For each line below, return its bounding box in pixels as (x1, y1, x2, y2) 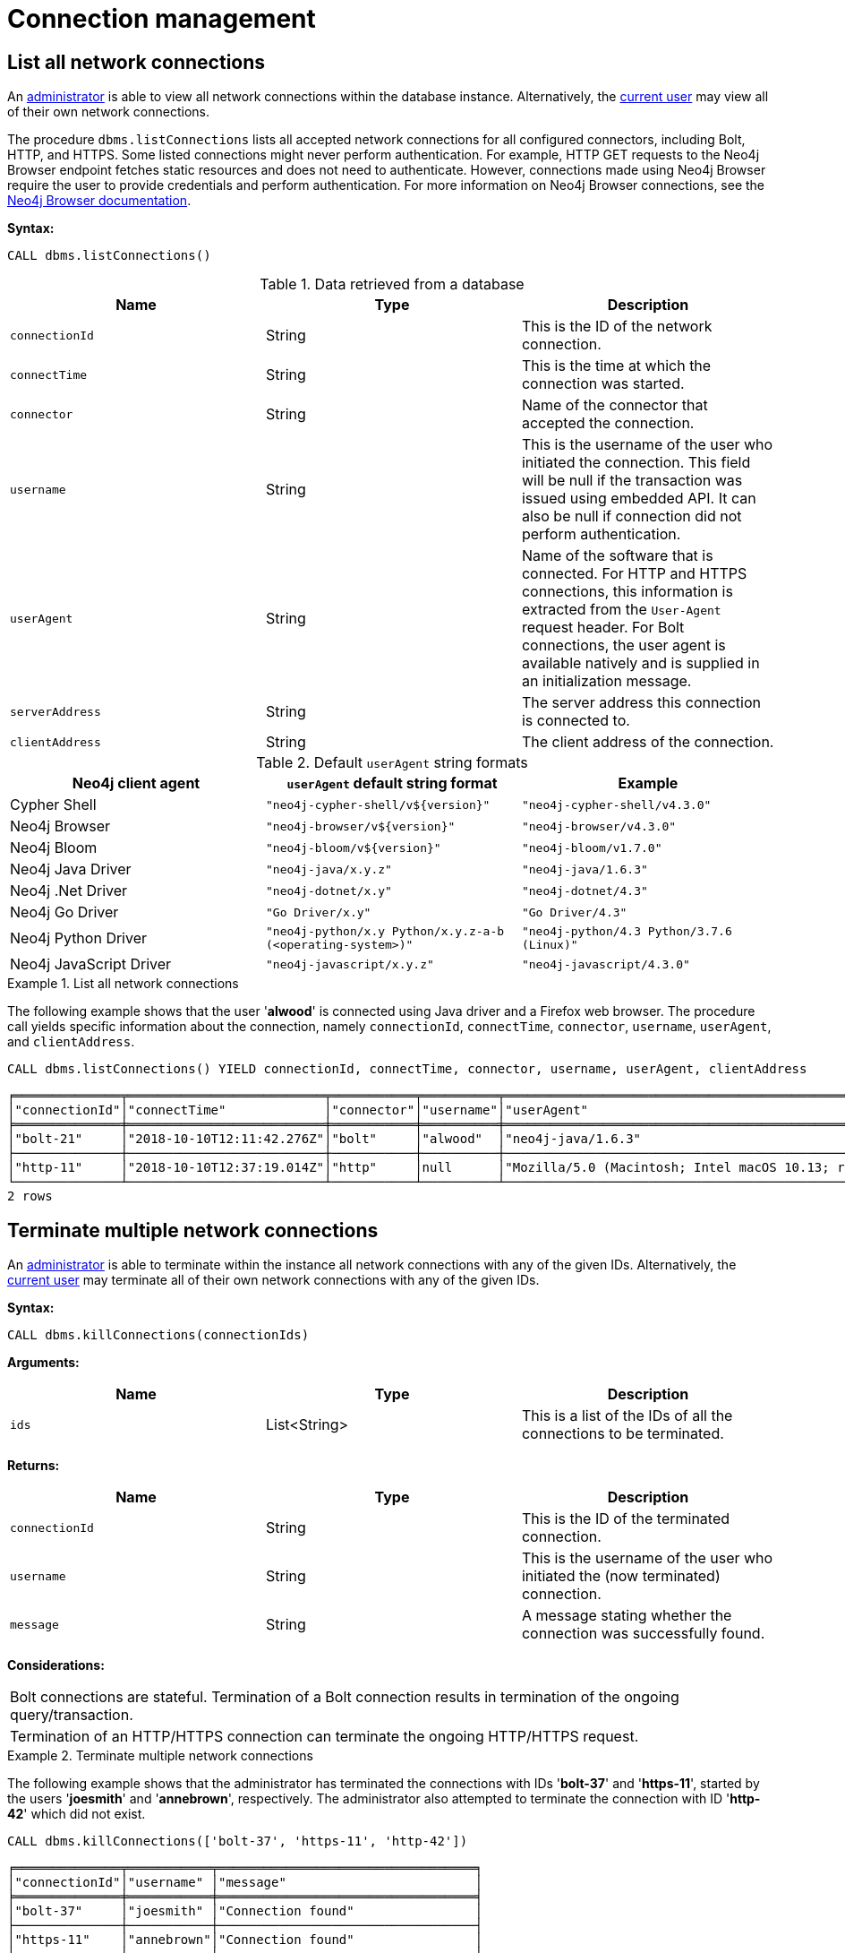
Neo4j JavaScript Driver (10, 955, 172, 974)
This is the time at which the (521, 357, 712, 375)
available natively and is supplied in (521, 654, 760, 673)
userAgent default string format (286, 774, 498, 793)
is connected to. (521, 711, 630, 730)
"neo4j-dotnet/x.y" (265, 883, 392, 898)
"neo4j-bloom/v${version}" (265, 840, 441, 855)
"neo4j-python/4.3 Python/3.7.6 (521, 925, 732, 939)
